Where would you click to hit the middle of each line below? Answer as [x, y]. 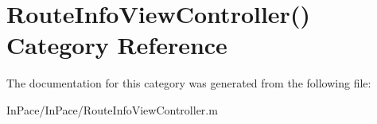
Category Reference [117, 45]
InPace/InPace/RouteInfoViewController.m [112, 109]
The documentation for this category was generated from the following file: [189, 83]
